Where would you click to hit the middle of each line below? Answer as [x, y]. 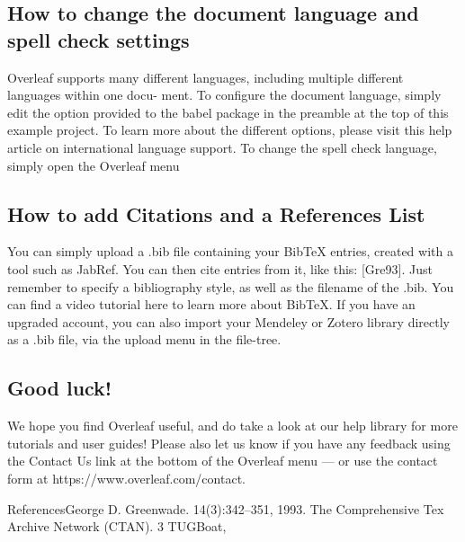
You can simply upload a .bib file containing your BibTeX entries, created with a [230, 251]
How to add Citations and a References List [216, 213]
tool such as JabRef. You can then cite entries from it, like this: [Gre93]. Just [220, 268]
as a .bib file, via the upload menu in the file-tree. [144, 339]
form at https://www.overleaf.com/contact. [126, 478]
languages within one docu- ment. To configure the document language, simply [224, 95]
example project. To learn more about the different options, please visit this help [230, 130]
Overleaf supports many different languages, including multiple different [206, 77]
